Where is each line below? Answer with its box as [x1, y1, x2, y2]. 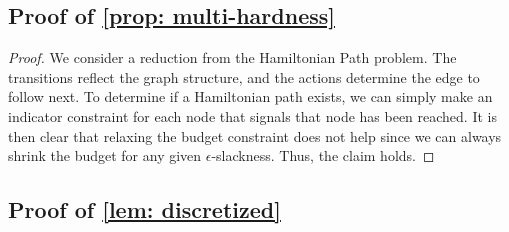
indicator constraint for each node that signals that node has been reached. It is [8, 105, 497, 126]
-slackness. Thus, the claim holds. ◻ [211, 145, 435, 166]
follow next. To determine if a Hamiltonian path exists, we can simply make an [8, 86, 493, 107]
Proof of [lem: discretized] [8, 194, 281, 225]
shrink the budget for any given [8, 145, 202, 166]
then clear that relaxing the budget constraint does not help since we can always [8, 125, 502, 146]
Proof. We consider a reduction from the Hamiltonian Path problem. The [8, 47, 457, 68]
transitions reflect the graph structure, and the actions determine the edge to [8, 66, 480, 87]
